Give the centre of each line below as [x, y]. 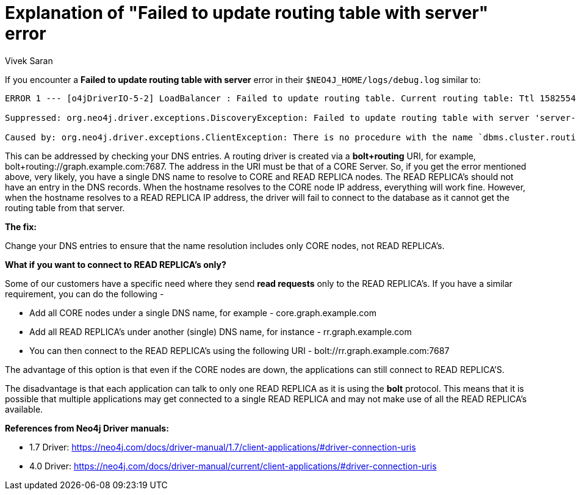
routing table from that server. [65, 208]
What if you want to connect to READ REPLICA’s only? [116, 264]
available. [24, 409]
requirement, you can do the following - [85, 294]
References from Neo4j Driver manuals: [87, 428]
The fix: [21, 226]
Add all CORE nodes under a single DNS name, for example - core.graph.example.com [203, 313]
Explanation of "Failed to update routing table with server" [247, 13]
